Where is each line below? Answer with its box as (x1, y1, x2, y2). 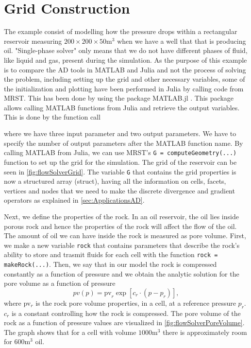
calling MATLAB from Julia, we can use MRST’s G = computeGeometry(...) (4, 147, 237, 157)
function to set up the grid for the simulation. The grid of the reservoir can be (4, 157, 237, 167)
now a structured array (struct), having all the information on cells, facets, (4, 176, 226, 186)
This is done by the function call (4, 112, 100, 122)
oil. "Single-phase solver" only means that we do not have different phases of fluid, (4, 45, 248, 55)
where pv (4, 297, 31, 308)
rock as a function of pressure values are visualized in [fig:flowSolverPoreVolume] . (4, 317, 245, 328)
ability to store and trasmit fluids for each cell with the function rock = (4, 249, 218, 260)
